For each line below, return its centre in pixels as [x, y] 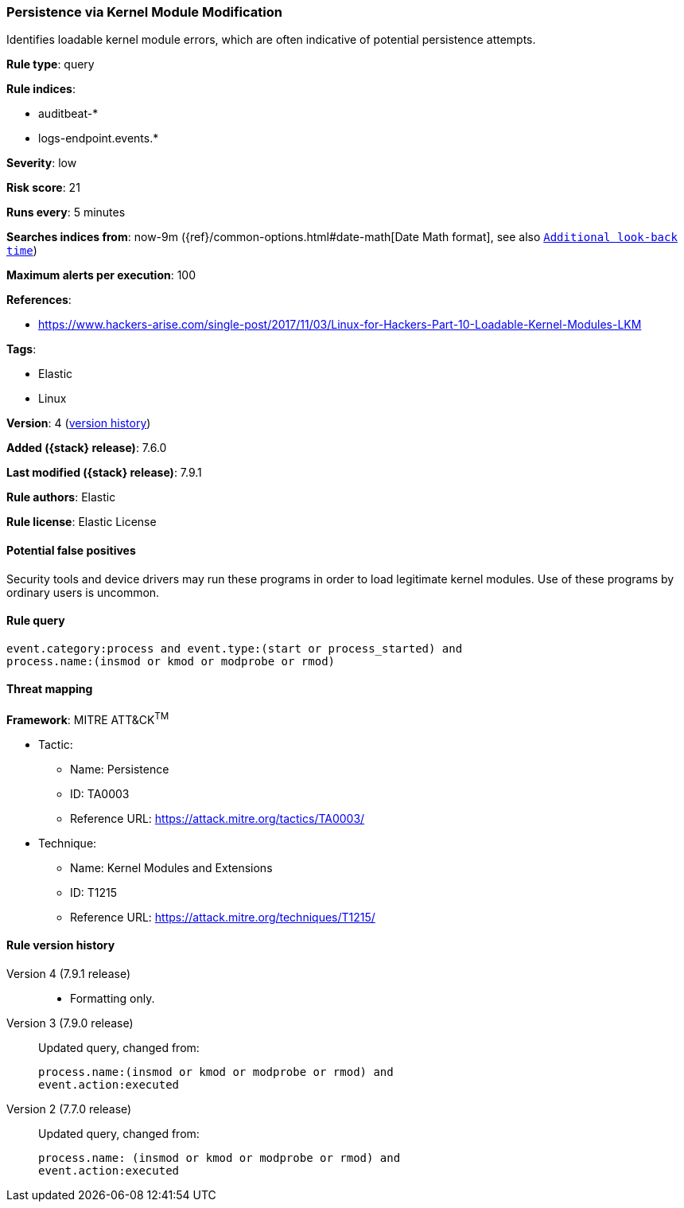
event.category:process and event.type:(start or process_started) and [235, 648]
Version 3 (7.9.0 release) [70, 1023]
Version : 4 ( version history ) [79, 423]
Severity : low [42, 163]
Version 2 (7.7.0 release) [69, 1109]
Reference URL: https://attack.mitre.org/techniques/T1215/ [223, 917]
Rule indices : [41, 89]
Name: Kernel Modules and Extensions [171, 867]
